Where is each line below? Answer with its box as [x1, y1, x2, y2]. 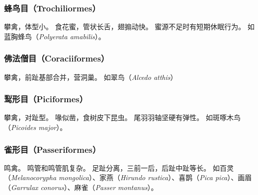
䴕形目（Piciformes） [4, 93, 88, 105]
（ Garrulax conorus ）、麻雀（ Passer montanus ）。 [4, 182, 158, 193]
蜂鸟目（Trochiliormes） [4, 1, 100, 14]
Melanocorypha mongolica [11, 172, 89, 183]
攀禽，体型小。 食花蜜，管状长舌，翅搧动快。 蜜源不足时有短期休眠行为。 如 [4, 21, 255, 32]
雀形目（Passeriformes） [4, 143, 101, 155]
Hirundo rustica [120, 172, 169, 183]
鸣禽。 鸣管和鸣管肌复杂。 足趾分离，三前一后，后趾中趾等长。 [4, 162, 211, 173]
